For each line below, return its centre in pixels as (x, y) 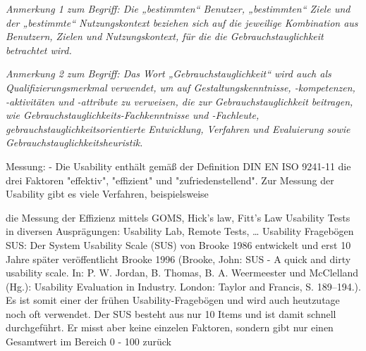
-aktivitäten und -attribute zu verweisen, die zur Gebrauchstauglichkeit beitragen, (179, 101)
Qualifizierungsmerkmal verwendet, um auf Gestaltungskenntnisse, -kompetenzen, (181, 87)
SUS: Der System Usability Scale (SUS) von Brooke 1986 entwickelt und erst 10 (178, 244)
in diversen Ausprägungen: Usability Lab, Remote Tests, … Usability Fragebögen (180, 231)
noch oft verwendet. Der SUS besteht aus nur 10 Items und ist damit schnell (171, 313)
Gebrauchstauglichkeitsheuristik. (74, 142)
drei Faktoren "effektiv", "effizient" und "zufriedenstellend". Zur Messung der (170, 180)
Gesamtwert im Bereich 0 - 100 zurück (89, 342)
